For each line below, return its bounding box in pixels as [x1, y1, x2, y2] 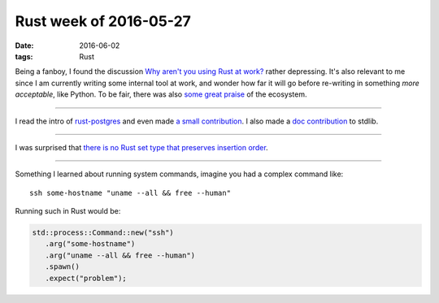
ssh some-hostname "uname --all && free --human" [29, 188, 232, 197]
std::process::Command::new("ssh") [32, 228, 174, 237]
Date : [15, 41, 34, 50]
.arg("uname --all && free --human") [45, 250, 195, 260]
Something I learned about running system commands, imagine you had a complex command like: [15, 169, 344, 179]
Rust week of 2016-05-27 [15, 12, 191, 30]
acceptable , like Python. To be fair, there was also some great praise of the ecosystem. [15, 89, 307, 99]
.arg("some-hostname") [45, 240, 136, 249]
